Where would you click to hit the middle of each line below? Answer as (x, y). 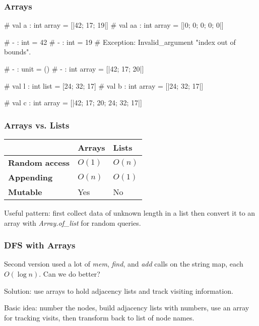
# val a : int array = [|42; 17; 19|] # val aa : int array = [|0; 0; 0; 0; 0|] (114, 25)
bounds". (18, 52)
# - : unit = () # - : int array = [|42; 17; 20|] (74, 69)
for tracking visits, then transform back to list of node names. (99, 317)
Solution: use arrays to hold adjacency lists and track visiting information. (119, 290)
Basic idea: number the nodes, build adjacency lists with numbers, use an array (127, 308)
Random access (39, 162)
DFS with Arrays (40, 245)
